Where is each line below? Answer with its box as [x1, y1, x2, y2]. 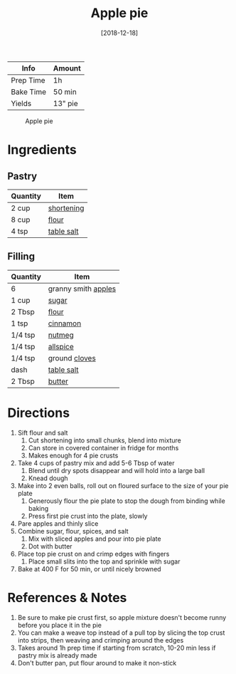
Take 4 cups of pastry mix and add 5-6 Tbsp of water [17, 458, 176, 467]
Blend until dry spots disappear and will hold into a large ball [28, 466, 205, 475]
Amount [53, 63, 82, 73]
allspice [48, 341, 75, 351]
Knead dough [28, 474, 69, 482]
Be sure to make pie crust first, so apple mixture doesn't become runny [17, 613, 227, 621]
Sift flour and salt [17, 428, 68, 437]
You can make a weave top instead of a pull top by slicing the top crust [17, 628, 225, 637]
